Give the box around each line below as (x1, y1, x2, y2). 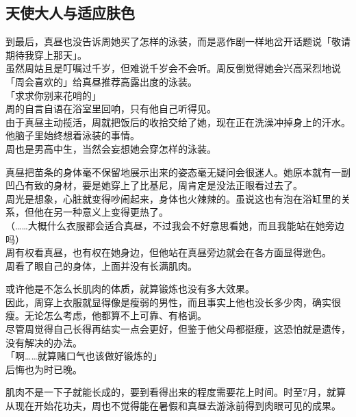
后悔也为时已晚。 (5, 362, 82, 376)
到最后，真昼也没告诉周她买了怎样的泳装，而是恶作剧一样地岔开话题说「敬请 (5, 34, 351, 49)
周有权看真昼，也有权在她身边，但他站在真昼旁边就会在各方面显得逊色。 (5, 245, 331, 260)
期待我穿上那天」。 (5, 47, 87, 62)
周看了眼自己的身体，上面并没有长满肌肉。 (5, 258, 197, 273)
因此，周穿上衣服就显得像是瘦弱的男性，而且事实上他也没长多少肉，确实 (5, 294, 331, 309)
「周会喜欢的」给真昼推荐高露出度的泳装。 (5, 74, 197, 88)
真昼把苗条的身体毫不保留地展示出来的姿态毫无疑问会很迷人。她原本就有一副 (5, 164, 351, 179)
